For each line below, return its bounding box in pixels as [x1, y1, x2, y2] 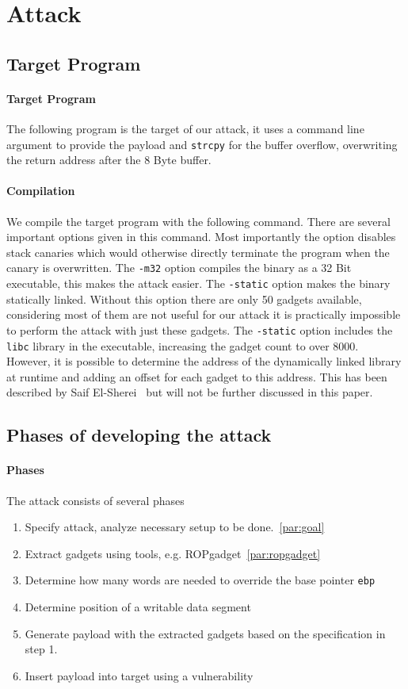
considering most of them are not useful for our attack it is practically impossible [6, 306, 401, 323]
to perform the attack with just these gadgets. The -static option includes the [6, 321, 393, 338]
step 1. [25, 641, 58, 657]
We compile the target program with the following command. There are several [6, 212, 391, 229]
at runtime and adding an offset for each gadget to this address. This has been [6, 368, 387, 385]
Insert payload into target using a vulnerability [25, 667, 254, 683]
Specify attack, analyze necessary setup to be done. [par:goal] [25, 519, 325, 535]
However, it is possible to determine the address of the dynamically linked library [6, 353, 402, 369]
